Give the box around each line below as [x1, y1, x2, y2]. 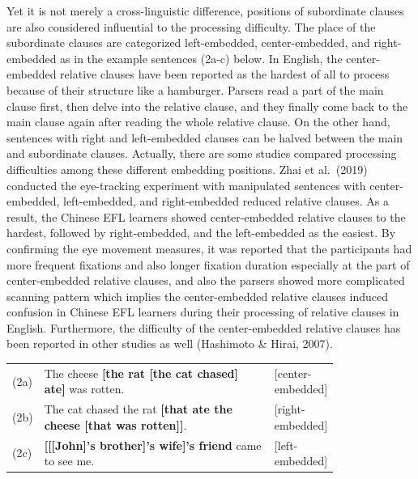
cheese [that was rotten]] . [44, 416, 187, 433]
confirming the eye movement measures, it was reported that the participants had [6, 239, 412, 256]
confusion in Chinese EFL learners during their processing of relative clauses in [6, 303, 399, 320]
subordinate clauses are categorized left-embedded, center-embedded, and [6, 34, 370, 51]
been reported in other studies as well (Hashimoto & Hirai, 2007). [6, 335, 333, 352]
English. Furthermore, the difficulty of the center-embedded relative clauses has [6, 319, 401, 336]
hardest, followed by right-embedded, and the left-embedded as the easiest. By [6, 224, 396, 241]
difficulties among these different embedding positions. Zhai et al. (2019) [6, 160, 368, 177]
